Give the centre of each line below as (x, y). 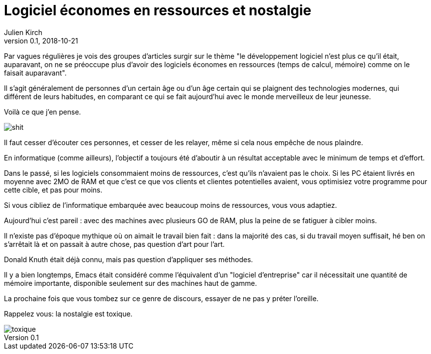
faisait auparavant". (35, 73)
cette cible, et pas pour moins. (53, 190)
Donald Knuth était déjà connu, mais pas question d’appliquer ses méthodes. (128, 259)
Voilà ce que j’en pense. (43, 112)
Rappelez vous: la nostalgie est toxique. (68, 314)
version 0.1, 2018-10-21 (41, 40)
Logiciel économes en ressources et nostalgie (158, 10)
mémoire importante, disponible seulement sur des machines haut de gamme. (130, 283)
